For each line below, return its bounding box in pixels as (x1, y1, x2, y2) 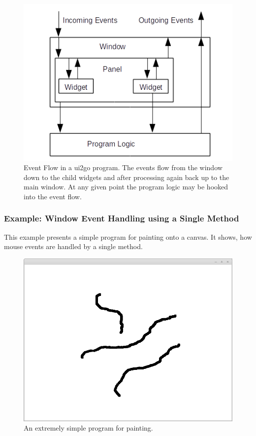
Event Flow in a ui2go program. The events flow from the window (24, 162, 223, 173)
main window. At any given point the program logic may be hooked (24, 182, 228, 192)
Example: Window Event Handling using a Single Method (4, 212, 239, 224)
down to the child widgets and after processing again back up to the (24, 172, 229, 182)
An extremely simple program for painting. (24, 423, 153, 433)
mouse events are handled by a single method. (4, 241, 143, 252)
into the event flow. (24, 191, 82, 201)
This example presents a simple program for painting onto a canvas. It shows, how (4, 231, 252, 242)
